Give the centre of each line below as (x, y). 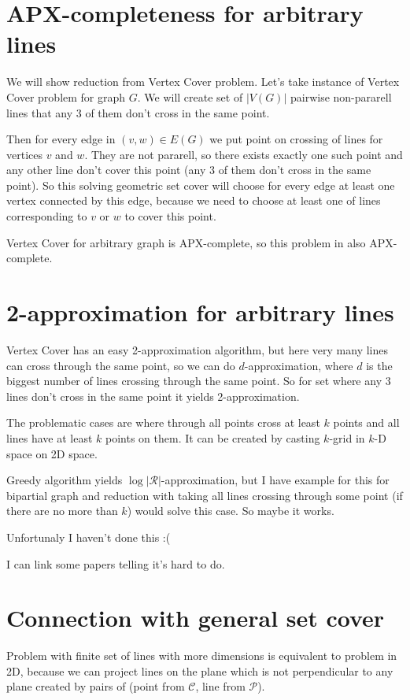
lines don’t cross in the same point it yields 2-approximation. (153, 396)
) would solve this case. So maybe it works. (231, 511)
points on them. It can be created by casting (213, 437)
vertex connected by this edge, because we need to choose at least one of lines (194, 200)
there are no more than (62, 511)
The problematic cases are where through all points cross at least (163, 422)
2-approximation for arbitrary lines (200, 312)
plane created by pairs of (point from (96, 686)
